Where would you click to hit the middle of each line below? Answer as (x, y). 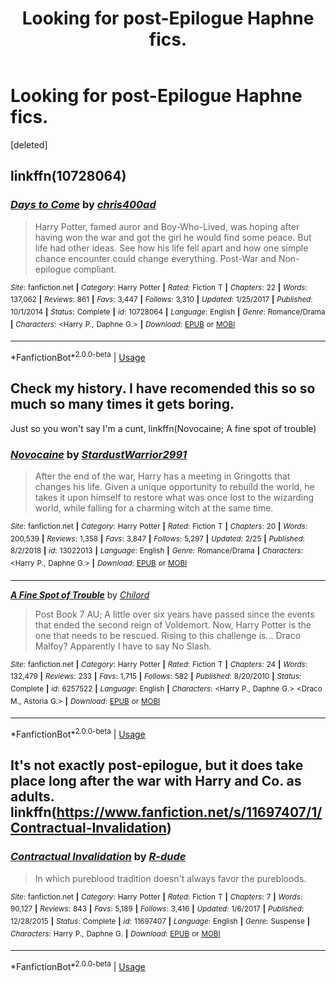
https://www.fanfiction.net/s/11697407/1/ (189, 812)
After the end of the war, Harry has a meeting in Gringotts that (162, 476)
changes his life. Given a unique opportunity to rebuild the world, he (174, 487)
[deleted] (29, 144)
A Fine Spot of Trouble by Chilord (80, 594)
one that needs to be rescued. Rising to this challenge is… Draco (168, 635)
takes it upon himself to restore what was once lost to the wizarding (174, 498)
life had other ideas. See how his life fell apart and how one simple (171, 248)
